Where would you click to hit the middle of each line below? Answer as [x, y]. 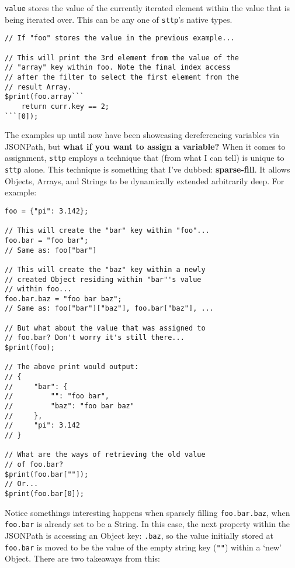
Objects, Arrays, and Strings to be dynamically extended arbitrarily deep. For [145, 180]
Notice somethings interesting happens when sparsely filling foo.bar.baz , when [147, 512]
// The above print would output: [72, 367]
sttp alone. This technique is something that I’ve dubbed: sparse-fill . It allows [147, 169]
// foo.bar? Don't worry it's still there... [95, 338]
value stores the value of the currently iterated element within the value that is [147, 8]
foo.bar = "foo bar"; [47, 240]
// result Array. [38, 87]
